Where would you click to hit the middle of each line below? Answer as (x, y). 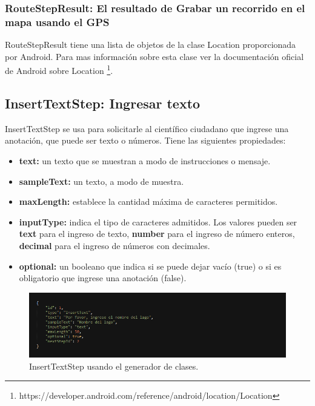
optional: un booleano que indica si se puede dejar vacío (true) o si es (150, 266)
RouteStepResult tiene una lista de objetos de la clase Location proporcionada (151, 45)
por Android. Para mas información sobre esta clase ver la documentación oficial (154, 56)
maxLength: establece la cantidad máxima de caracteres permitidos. (148, 201)
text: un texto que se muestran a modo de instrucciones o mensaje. (145, 160)
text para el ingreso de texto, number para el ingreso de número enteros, (157, 234)
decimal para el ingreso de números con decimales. (114, 245)
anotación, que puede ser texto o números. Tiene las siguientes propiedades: (145, 140)
